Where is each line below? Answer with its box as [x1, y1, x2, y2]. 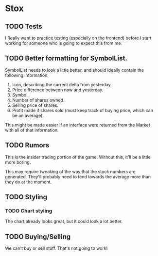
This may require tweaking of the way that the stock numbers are [5, 168, 136, 175]
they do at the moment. [5, 179, 52, 185]
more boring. [5, 159, 31, 165]
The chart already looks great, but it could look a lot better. [5, 219, 123, 224]
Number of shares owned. [12, 97, 65, 103]
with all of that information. [5, 127, 59, 133]
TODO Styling [5, 193, 48, 201]
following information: [5, 72, 49, 78]
